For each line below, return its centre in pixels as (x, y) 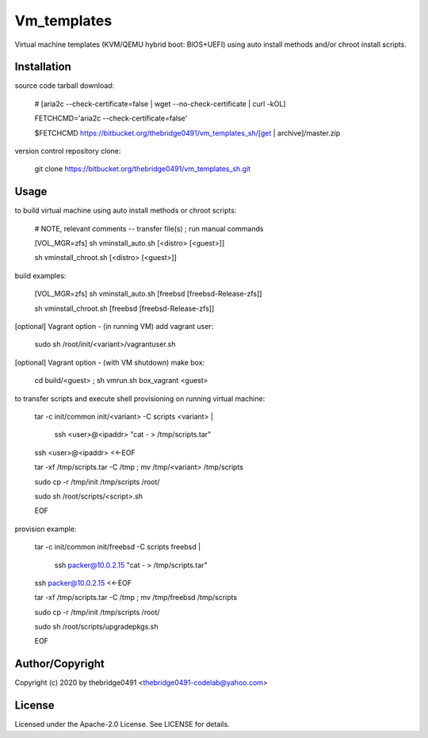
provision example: (46, 529)
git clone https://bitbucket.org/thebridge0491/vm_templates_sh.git (143, 169)
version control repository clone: (68, 151)
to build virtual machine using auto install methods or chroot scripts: (126, 211)
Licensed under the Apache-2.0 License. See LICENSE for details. (122, 725)
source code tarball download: (65, 86)
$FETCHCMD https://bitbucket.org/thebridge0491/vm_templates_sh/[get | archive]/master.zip (187, 133)
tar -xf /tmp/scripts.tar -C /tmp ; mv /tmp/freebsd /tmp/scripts (136, 598)
